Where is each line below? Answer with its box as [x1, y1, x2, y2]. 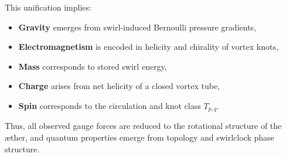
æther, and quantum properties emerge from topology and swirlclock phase [5, 131, 274, 144]
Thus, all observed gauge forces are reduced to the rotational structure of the [5, 120, 282, 132]
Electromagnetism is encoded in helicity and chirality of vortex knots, [18, 40, 278, 53]
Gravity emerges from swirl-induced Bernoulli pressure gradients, [18, 21, 256, 33]
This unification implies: [5, 1, 91, 13]
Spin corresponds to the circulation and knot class [18, 99, 201, 111]
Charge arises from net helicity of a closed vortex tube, [18, 80, 220, 92]
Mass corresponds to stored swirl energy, [18, 60, 167, 72]
